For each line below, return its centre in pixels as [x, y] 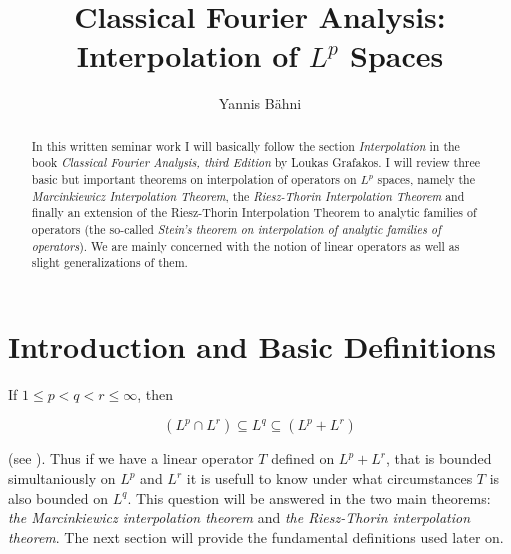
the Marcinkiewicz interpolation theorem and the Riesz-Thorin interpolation [239, 517]
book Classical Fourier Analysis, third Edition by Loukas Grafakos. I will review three [256, 162]
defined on [303, 458]
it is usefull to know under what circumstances [329, 478]
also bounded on [58, 497]
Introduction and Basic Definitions [252, 345]
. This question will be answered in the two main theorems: [309, 497]
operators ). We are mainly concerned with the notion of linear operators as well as [245, 245]
